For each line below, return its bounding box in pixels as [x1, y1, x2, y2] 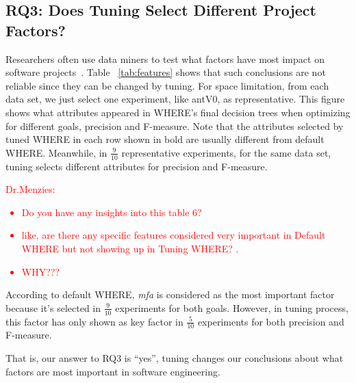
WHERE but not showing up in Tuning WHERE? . [21, 241, 239, 255]
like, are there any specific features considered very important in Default [21, 228, 326, 242]
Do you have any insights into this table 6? [21, 204, 202, 219]
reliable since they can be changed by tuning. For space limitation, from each [5, 78, 329, 92]
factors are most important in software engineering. [5, 364, 220, 378]
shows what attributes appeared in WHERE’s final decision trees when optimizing [5, 105, 351, 119]
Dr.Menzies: [5, 182, 55, 196]
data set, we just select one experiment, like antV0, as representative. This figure [5, 92, 345, 106]
